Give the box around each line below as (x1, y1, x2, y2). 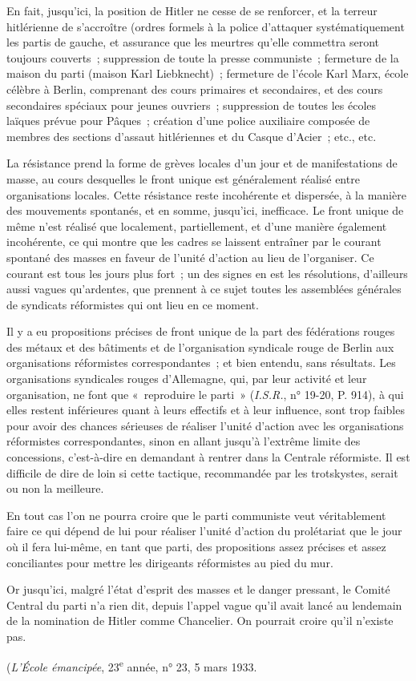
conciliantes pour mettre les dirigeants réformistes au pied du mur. (6, 554, 333, 570)
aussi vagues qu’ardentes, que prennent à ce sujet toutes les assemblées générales (6, 280, 402, 297)
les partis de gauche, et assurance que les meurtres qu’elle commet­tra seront (6, 34, 380, 50)
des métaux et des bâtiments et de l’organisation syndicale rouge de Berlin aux (6, 338, 394, 355)
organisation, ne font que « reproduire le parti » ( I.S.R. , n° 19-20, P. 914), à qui (6, 385, 404, 402)
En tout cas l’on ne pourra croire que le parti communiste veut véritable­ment (6, 506, 386, 523)
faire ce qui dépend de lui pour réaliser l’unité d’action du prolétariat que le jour (6, 522, 402, 539)
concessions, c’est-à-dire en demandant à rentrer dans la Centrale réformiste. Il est (6, 449, 410, 465)
